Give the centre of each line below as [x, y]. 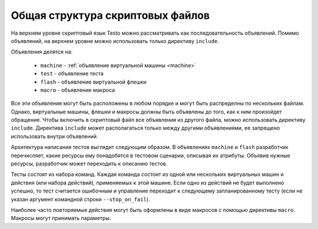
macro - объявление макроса [77, 90]
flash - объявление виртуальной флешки [93, 82]
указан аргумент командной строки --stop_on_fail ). [80, 199]
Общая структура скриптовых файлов [110, 15]
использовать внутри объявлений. [54, 136]
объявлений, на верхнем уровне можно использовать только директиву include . [115, 41]
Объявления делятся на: [42, 52]
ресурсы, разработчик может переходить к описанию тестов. [89, 164]
